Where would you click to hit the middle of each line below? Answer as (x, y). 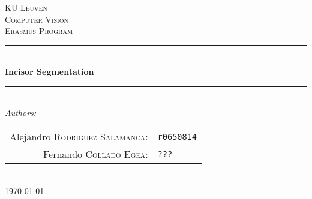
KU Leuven (26, 7)
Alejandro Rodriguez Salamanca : (79, 137)
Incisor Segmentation (49, 71)
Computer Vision (37, 19)
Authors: (21, 112)
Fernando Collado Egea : (95, 154)
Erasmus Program (39, 31)
